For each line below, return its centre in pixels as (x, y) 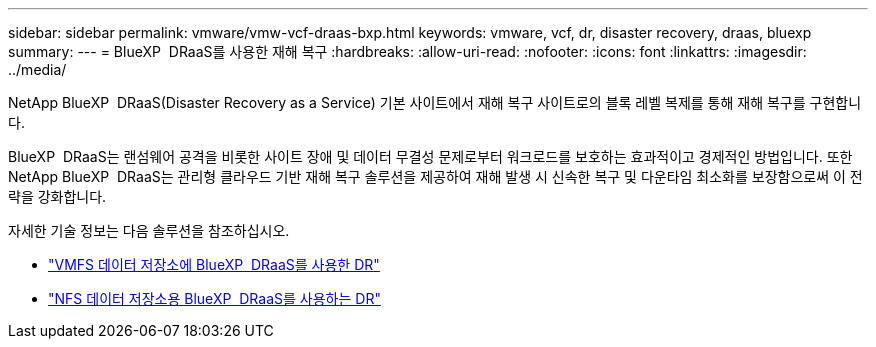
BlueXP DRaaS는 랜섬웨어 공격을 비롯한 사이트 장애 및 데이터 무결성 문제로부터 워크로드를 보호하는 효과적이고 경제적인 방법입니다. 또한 (430, 156)
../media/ (37, 69)
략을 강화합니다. (57, 196)
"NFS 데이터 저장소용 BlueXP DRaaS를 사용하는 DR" (214, 298)
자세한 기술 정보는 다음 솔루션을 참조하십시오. (149, 230)
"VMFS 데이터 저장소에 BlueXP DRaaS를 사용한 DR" (214, 264)
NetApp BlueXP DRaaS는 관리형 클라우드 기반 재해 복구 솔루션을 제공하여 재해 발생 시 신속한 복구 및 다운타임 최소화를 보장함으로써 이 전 (435, 176)
